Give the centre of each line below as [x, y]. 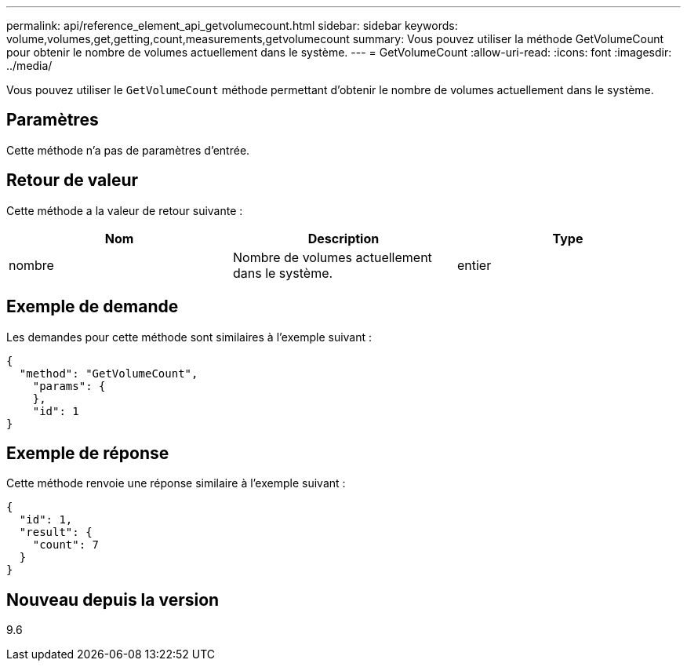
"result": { [56, 532]
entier [474, 265]
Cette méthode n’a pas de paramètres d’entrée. [128, 150]
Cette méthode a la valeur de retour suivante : [125, 210]
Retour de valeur [73, 180]
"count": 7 [66, 545]
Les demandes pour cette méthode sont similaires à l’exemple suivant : [189, 337]
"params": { [69, 386]
